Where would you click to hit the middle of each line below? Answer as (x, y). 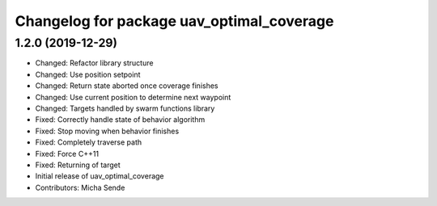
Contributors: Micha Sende (80, 187)
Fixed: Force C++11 (67, 153)
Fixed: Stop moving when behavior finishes (107, 131)
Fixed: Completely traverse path (89, 142)
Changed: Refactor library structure (94, 63)
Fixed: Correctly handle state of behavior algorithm (120, 120)
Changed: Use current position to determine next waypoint (133, 97)
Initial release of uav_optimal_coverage (100, 176)
